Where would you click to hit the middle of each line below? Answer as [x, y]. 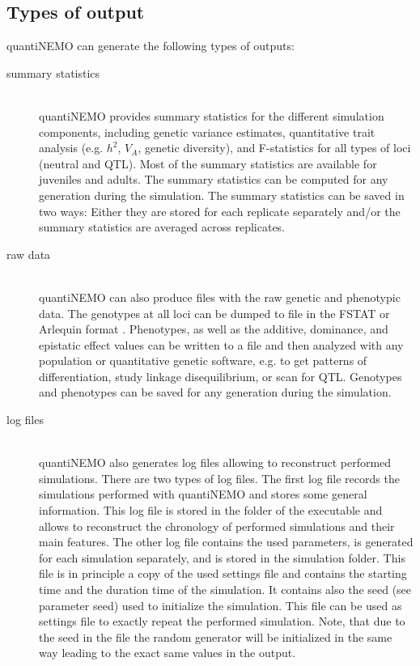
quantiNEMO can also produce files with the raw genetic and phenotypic [220, 297]
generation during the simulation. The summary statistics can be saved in [222, 195]
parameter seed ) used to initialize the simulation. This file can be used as [221, 605]
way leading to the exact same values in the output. [168, 653]
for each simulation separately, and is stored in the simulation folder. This [222, 557]
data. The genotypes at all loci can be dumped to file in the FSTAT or [214, 313]
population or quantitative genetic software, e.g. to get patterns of [203, 361]
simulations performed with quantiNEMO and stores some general [203, 494]
